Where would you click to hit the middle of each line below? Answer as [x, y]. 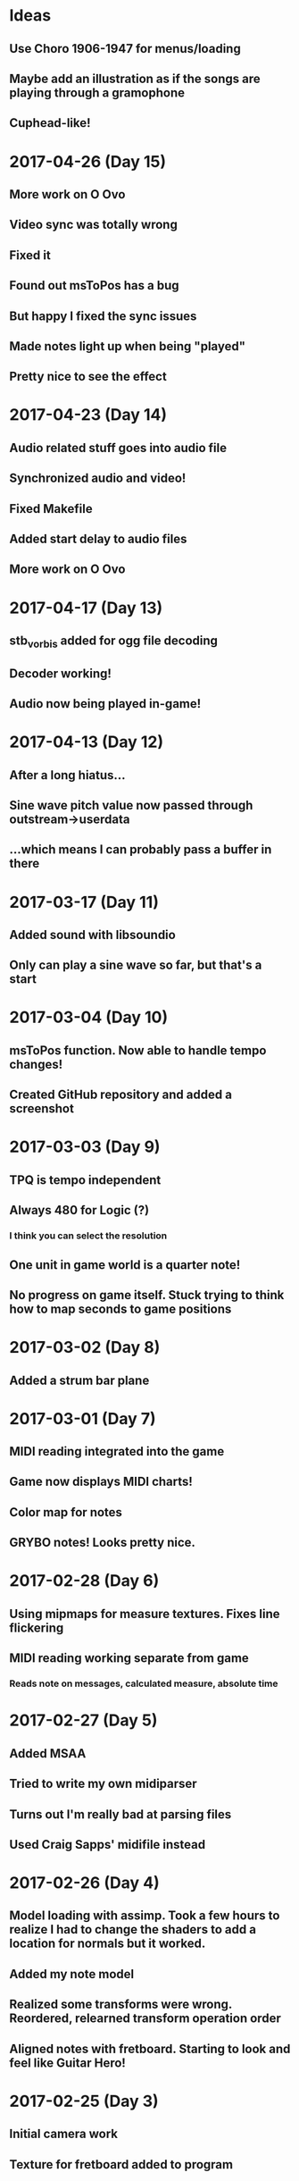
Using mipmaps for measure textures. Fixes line [145, 1614]
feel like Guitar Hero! [68, 2063]
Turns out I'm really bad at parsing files [120, 1814]
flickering [37, 1627]
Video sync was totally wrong [94, 225]
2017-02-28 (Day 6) [84, 1581]
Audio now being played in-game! [105, 704]
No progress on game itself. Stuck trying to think [147, 1295]
